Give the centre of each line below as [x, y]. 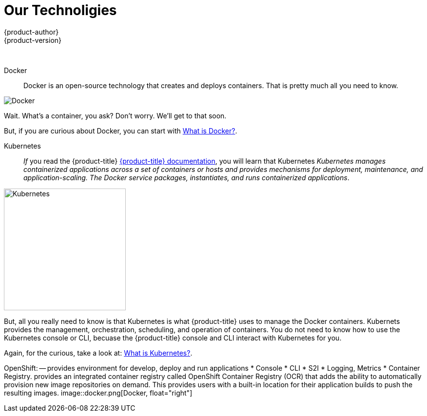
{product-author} [31, 32]
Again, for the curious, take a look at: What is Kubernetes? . [98, 353]
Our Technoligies [60, 10]
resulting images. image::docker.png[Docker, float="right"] [98, 393]
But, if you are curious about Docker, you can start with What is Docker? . [121, 131]
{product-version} [33, 40]
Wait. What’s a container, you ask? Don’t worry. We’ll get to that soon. [115, 115]
